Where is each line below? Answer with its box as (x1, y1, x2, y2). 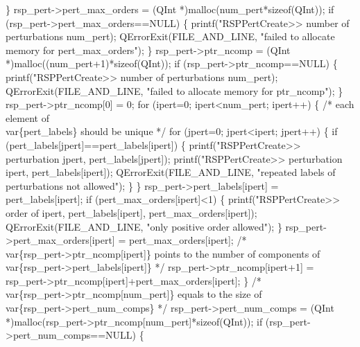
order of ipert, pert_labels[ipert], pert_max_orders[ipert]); (6, 205, 257, 220)
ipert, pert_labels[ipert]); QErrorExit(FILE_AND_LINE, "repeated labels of (6, 165, 336, 179)
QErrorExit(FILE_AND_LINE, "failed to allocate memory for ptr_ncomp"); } (6, 83, 343, 98)
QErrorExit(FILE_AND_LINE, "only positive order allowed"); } (6, 219, 282, 233)
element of (6, 110, 49, 125)
